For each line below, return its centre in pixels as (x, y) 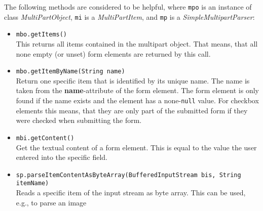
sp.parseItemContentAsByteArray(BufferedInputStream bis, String (128, 175)
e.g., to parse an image (51, 202)
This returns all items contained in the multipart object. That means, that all (137, 43)
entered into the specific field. (62, 157)
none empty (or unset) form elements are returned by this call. (113, 53)
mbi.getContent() (45, 138)
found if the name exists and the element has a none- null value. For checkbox (137, 100)
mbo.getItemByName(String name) (70, 72)
